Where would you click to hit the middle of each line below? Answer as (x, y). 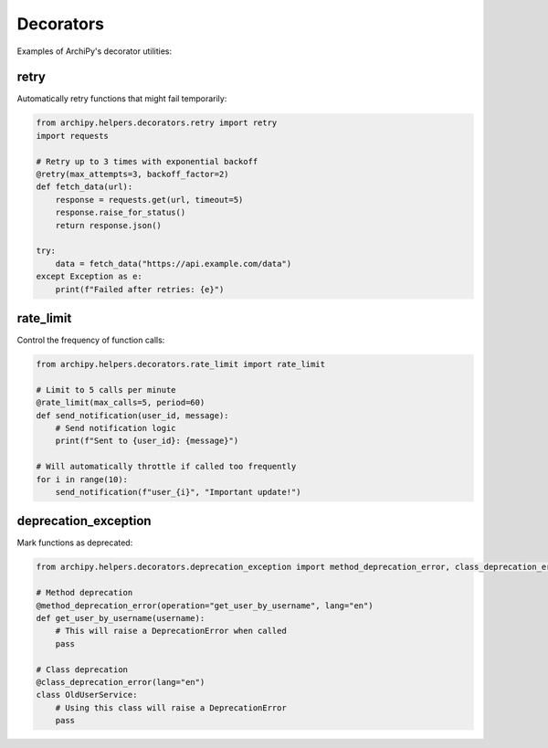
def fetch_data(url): (84, 187)
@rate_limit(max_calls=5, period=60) (121, 403)
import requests (73, 136)
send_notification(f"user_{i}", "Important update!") (178, 492)
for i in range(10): (82, 479)
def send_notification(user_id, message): (132, 415)
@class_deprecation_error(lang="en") (121, 682)
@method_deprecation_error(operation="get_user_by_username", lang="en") (205, 606)
